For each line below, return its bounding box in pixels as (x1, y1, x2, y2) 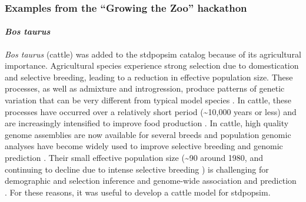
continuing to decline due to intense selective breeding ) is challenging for (5, 163, 269, 175)
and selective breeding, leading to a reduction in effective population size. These (5, 70, 293, 83)
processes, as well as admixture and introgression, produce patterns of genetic (5, 82, 285, 95)
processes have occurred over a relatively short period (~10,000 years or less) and (5, 105, 297, 117)
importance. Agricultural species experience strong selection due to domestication (5, 59, 299, 72)
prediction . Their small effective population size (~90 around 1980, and (5, 151, 263, 163)
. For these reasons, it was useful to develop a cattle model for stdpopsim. (5, 186, 271, 198)
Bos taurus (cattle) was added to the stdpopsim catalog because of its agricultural (5, 48, 301, 60)
